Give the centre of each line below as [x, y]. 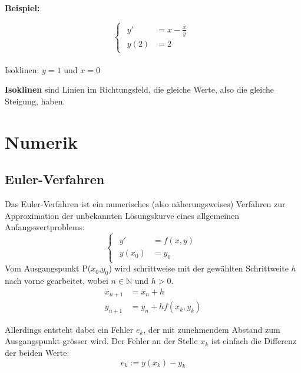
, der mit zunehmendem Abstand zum [212, 329]
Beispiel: [22, 8]
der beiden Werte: [37, 353]
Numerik [41, 141]
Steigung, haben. [35, 101]
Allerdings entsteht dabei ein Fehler [69, 329]
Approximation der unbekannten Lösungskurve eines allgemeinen [122, 215]
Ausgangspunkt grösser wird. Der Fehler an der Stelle [101, 341]
